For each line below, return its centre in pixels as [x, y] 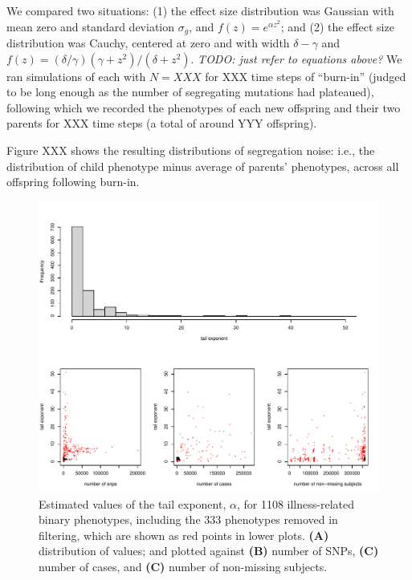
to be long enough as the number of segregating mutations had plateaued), [190, 92]
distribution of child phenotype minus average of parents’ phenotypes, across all [203, 166]
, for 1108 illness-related [295, 503]
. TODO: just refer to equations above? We [296, 58]
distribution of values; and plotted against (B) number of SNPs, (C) [209, 551]
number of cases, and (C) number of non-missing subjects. [183, 566]
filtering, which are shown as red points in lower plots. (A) [184, 535]
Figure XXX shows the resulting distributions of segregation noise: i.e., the [191, 150]
